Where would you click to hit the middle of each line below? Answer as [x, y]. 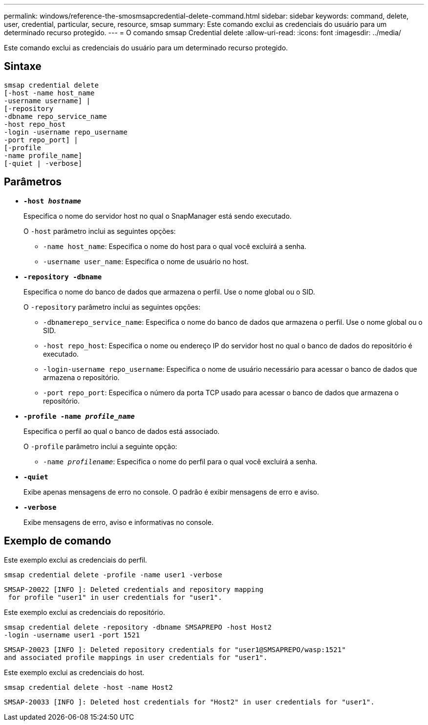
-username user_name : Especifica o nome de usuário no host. [146, 261]
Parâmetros [33, 182]
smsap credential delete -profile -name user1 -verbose [113, 575]
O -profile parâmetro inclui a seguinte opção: [100, 446]
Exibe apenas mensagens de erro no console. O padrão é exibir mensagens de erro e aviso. [171, 492]
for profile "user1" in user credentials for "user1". [115, 597]
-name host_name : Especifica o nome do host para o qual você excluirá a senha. [175, 246]
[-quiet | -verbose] [43, 163]
